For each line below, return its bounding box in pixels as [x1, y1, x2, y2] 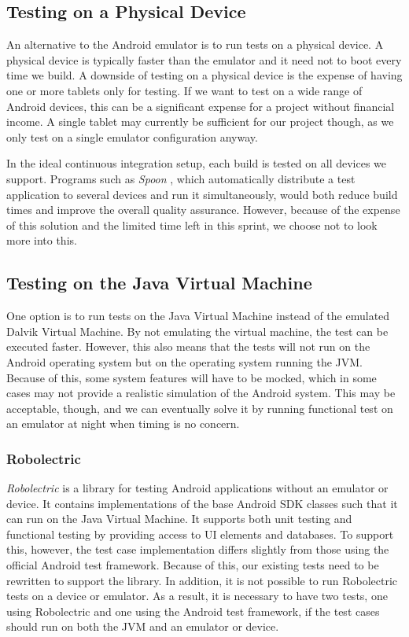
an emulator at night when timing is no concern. [6, 415, 240, 432]
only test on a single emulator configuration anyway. [6, 128, 258, 145]
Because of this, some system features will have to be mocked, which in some [6, 369, 377, 385]
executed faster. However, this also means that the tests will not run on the [6, 338, 370, 355]
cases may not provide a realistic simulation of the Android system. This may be [6, 385, 396, 401]
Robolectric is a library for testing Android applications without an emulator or [6, 480, 389, 496]
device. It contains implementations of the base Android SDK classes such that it [6, 495, 398, 511]
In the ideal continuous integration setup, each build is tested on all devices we [6, 155, 387, 171]
